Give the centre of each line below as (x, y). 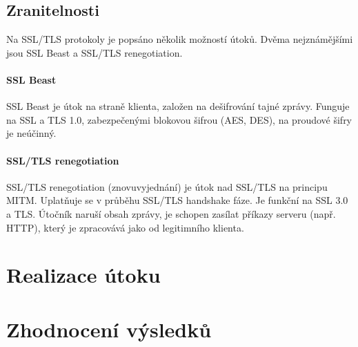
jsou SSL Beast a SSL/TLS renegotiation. (95, 52)
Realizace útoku (83, 275)
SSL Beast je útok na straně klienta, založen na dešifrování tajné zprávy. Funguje (178, 106)
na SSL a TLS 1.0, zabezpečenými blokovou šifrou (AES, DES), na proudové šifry (179, 119)
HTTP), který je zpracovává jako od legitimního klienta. (125, 227)
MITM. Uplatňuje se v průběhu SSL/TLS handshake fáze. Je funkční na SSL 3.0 (177, 200)
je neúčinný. (31, 133)
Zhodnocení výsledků (109, 329)
